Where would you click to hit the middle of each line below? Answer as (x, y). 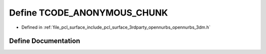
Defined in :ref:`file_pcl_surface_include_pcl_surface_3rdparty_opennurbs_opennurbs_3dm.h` (116, 27)
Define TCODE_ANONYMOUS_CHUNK (89, 13)
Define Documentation (45, 41)
